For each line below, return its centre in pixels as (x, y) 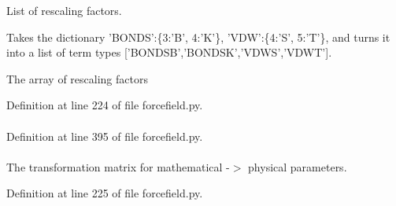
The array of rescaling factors (77, 78)
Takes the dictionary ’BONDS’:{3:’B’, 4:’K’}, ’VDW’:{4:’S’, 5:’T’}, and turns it (198, 37)
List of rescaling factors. (64, 10)
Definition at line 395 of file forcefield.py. (105, 136)
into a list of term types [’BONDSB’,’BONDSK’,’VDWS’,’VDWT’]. (169, 52)
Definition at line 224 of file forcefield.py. (105, 105)
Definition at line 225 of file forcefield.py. (105, 193)
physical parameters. (298, 166)
